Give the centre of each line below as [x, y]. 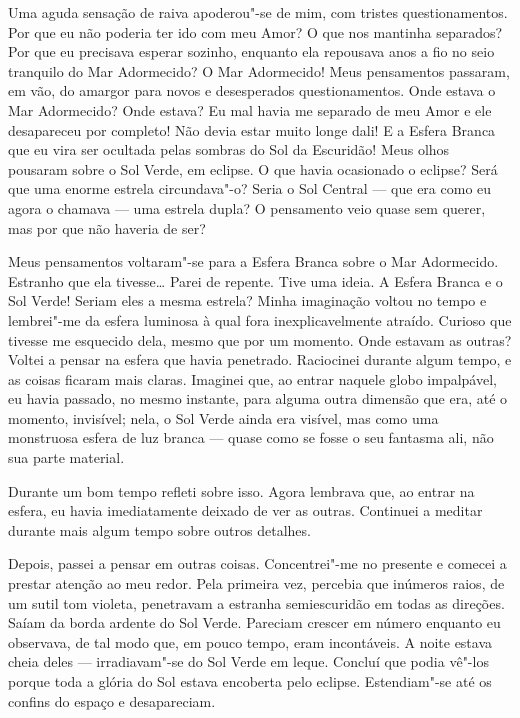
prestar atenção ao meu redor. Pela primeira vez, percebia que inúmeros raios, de [256, 583]
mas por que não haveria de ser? [107, 227]
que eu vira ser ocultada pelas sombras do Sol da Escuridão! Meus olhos [229, 149]
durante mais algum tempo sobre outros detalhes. [159, 529]
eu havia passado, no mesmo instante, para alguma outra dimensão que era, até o [258, 398]
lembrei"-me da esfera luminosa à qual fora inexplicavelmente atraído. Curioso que [260, 319]
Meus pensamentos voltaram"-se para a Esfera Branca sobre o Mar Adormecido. [253, 261]
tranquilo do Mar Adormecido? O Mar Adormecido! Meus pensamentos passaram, [259, 70]
